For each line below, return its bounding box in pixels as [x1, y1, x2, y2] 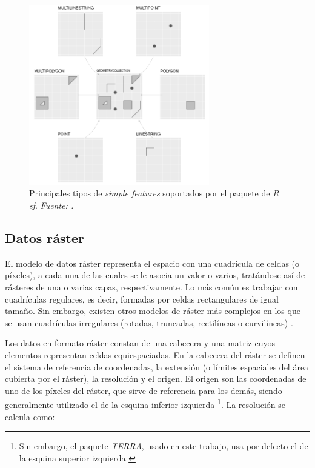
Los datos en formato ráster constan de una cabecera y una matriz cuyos [5, 336, 276, 349]
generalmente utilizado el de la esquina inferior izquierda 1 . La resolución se [5, 396, 286, 410]
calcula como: [5, 410, 55, 423]
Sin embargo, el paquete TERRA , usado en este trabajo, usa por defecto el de [19, 440, 308, 452]
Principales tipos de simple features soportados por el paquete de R [29, 187, 279, 199]
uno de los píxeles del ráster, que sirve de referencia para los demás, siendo [5, 384, 282, 396]
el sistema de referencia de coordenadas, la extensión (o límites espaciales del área [5, 360, 309, 373]
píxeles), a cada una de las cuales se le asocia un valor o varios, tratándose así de [5, 269, 305, 281]
